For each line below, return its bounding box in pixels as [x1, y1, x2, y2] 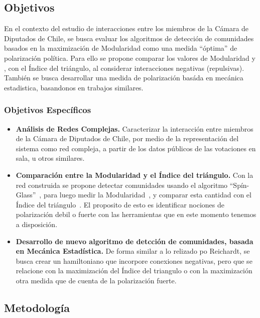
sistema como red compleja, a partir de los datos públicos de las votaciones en [16, 143, 256, 153]
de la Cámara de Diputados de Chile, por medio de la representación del [16, 133, 239, 144]
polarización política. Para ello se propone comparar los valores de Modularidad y [4, 52, 255, 63]
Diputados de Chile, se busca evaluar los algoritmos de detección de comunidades [4, 33, 254, 43]
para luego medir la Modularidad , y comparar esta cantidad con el [43, 189, 251, 200]
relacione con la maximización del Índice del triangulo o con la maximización [16, 265, 252, 276]
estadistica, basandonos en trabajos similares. [4, 82, 144, 92]
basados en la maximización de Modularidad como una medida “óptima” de [4, 43, 237, 53]
